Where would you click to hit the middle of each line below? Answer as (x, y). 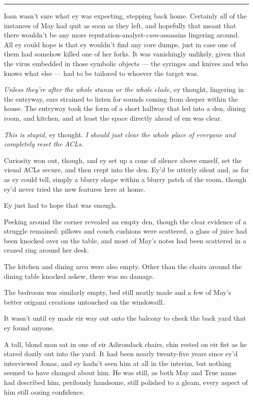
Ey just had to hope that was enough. (61, 205)
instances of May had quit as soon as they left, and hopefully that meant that (120, 25)
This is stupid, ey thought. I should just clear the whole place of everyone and (120, 134)
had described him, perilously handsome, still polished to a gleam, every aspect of (126, 382)
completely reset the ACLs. (44, 144)
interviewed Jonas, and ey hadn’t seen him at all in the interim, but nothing (118, 363)
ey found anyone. (29, 328)
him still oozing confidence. (45, 391)
